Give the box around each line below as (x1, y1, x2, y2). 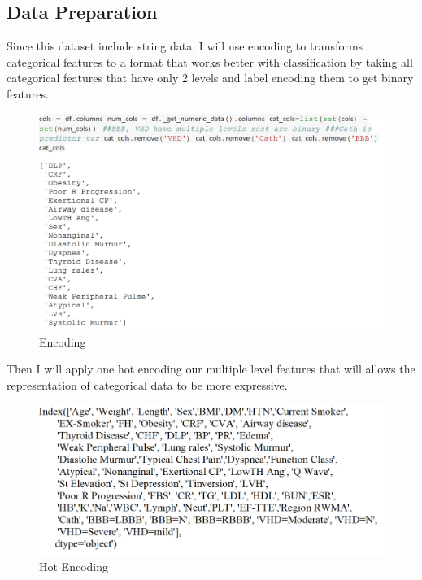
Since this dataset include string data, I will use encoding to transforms (7, 37, 363, 55)
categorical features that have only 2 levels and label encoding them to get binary (7, 69, 414, 86)
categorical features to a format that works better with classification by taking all (7, 53, 413, 70)
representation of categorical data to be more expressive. (7, 377, 288, 394)
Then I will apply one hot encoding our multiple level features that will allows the (7, 360, 415, 377)
